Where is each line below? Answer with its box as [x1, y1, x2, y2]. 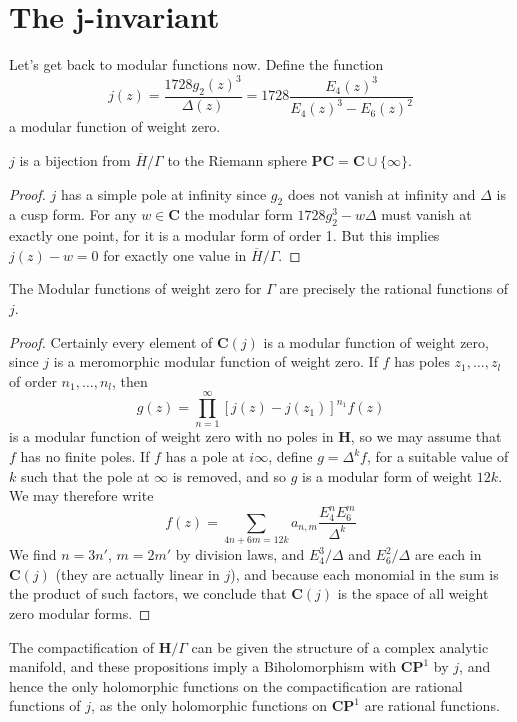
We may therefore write [9, 485, 154, 506]
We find [9, 544, 57, 565]
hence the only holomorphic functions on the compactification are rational [9, 675, 463, 696]
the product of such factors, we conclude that [9, 583, 287, 604]
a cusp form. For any [9, 204, 137, 225]
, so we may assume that [350, 426, 502, 447]
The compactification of [9, 636, 155, 657]
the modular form [184, 204, 293, 225]
